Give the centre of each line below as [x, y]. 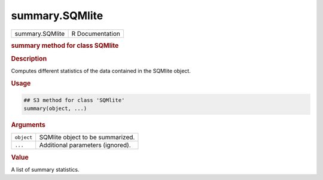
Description [29, 59]
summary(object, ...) [55, 109]
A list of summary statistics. [45, 170]
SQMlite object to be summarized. [87, 138]
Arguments [28, 125]
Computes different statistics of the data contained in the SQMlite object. [101, 71]
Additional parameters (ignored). [85, 145]
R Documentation [96, 33]
